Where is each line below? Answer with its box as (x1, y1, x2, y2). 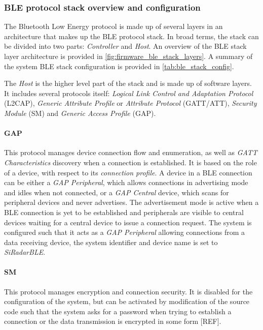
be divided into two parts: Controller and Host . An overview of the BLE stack (4, 41, 247, 51)
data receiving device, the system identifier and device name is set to (4, 236, 218, 247)
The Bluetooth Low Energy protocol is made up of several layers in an (4, 21, 223, 32)
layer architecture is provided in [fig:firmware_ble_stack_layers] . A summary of (4, 51, 253, 61)
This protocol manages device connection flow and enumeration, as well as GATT (4, 147, 257, 158)
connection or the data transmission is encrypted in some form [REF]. (4, 316, 221, 326)
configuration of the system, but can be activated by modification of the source (4, 296, 250, 307)
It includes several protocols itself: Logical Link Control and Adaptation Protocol (4, 87, 253, 98)
